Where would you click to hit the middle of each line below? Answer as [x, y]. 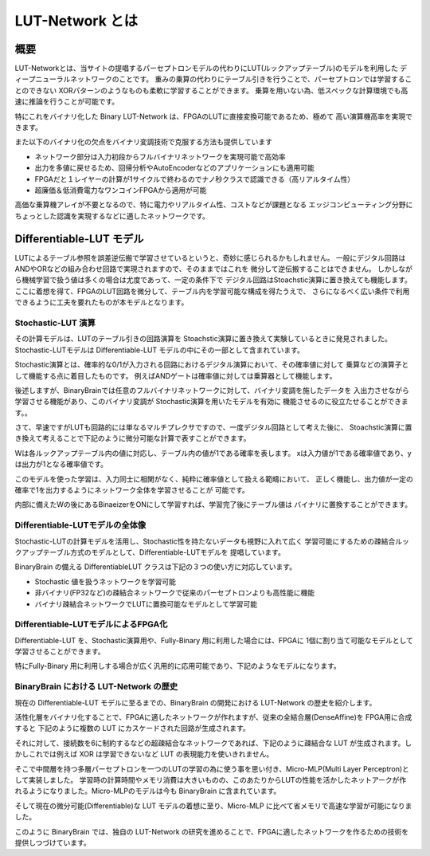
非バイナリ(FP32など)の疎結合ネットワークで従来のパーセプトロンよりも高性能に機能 [175, 593]
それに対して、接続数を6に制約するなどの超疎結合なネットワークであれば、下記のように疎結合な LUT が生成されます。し [213, 743]
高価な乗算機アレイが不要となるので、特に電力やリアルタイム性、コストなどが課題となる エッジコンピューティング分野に [214, 205]
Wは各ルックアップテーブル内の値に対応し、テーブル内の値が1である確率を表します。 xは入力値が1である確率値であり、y [213, 453]
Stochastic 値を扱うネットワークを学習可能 [106, 581]
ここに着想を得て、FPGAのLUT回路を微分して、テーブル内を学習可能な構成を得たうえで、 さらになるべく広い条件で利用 [212, 291]
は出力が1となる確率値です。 [61, 464]
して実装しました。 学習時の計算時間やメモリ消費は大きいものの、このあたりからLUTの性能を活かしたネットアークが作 [211, 779]
